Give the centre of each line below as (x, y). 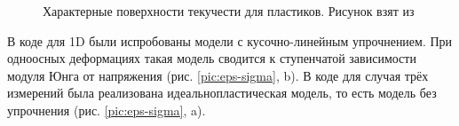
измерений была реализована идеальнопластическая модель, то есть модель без (222, 93)
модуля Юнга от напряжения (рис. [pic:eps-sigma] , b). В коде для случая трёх (218, 75)
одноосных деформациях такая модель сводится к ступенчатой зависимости (212, 58)
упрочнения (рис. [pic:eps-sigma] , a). (107, 110)
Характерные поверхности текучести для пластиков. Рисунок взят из (229, 11)
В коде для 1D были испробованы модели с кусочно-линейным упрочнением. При (230, 40)
